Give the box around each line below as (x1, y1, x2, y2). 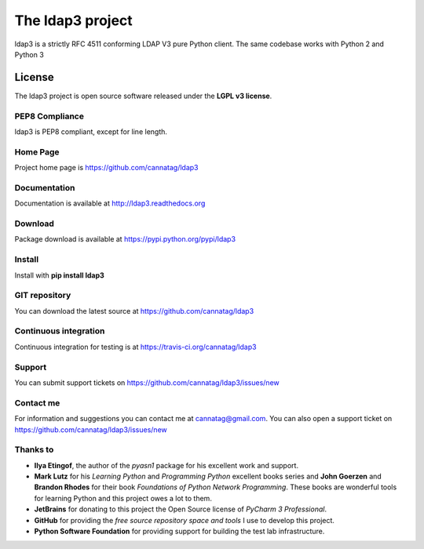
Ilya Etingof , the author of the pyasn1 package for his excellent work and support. (34, 460, 298, 470)
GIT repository (14, 290, 71, 301)
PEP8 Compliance (14, 111, 84, 122)
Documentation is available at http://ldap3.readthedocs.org (14, 198, 206, 208)
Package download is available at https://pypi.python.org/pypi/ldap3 (14, 235, 236, 244)
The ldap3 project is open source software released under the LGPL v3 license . (14, 91, 272, 100)
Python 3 (14, 49, 45, 59)
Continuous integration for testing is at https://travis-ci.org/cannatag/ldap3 (14, 342, 257, 351)
